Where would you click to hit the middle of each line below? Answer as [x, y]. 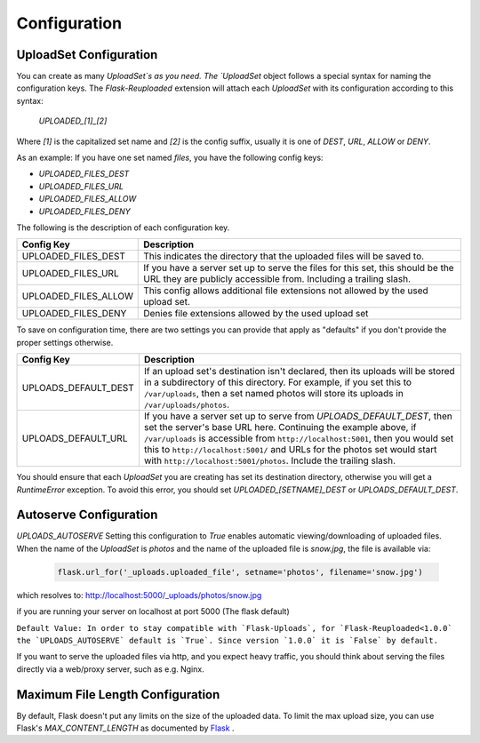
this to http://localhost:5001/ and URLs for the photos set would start [290, 450]
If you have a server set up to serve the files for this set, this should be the [299, 268]
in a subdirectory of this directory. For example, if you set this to [278, 382]
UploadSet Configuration [87, 55]
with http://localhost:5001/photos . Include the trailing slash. [269, 460]
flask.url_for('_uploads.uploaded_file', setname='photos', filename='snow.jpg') [240, 572]
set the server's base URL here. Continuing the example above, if [280, 427]
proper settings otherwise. [65, 342]
